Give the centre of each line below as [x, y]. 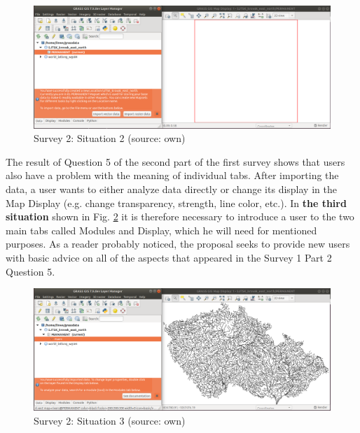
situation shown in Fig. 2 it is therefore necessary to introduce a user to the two [180, 216]
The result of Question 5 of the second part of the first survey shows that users [175, 161]
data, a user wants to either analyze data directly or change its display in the [171, 189]
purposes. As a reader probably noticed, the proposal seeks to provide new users [178, 244]
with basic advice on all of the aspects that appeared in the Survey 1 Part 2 [169, 257]
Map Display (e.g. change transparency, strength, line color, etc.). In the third [176, 203]
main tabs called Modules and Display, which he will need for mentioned [161, 230]
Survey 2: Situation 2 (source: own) [110, 138]
